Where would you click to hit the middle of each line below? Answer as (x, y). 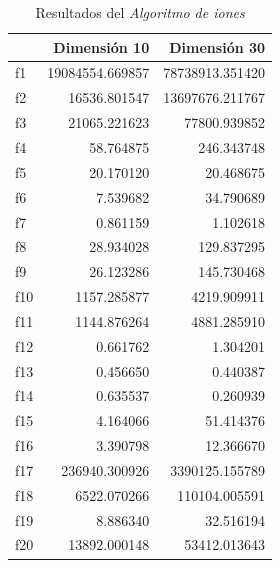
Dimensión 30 (217, 46)
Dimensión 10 (101, 46)
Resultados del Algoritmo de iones (140, 12)
